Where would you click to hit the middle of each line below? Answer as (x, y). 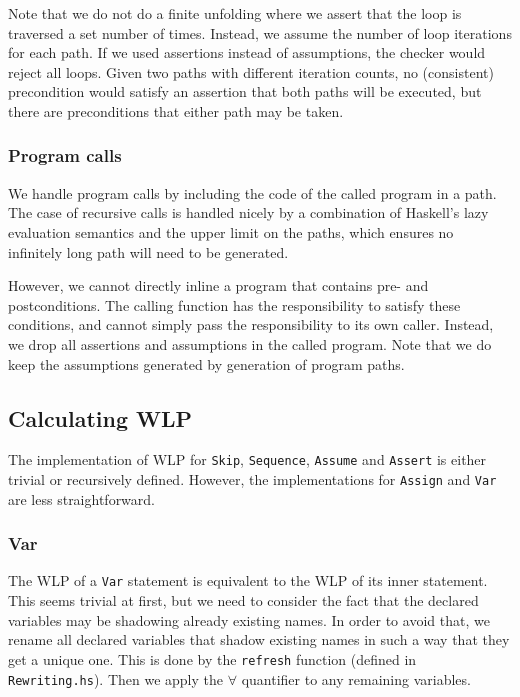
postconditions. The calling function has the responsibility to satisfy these (234, 304)
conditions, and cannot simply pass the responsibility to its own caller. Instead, (251, 324)
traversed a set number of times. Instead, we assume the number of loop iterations (260, 32)
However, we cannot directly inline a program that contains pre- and (218, 285)
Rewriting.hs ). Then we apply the (116, 678)
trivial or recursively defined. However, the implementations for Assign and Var (252, 478)
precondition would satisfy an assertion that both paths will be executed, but (245, 91)
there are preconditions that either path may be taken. (176, 110)
